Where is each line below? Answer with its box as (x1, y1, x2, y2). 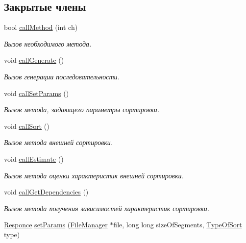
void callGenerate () (4, 55, 64, 65)
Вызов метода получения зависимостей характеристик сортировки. (4, 203, 210, 213)
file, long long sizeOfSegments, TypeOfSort (113, 219, 242, 230)
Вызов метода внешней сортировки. (4, 137, 113, 147)
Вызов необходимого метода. (4, 38, 92, 49)
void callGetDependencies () (4, 187, 89, 197)
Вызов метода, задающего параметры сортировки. (4, 104, 159, 115)
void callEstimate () (4, 153, 64, 164)
